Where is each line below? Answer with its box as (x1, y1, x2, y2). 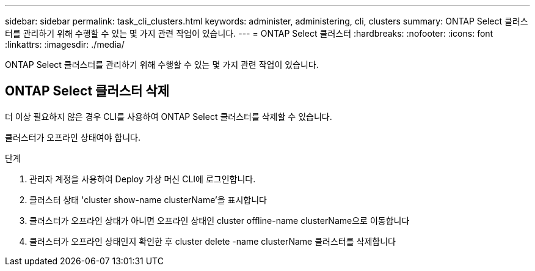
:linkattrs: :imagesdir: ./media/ (5, 39, 125, 50)
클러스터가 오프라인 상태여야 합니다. (5, 132, 140, 143)
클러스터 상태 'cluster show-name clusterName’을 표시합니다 (29, 194, 267, 205)
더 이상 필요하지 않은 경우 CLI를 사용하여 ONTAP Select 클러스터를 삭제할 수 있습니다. (5, 111, 332, 122)
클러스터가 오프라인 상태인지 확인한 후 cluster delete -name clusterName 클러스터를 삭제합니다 (29, 236, 396, 247)
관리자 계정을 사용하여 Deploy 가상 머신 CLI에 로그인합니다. (29, 173, 256, 184)
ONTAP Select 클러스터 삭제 (5, 83, 169, 99)
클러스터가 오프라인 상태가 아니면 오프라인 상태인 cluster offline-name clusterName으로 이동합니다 (29, 215, 410, 226)
